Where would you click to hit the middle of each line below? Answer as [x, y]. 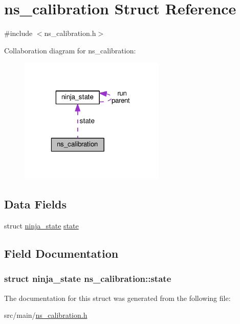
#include [18, 33]
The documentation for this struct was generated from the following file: [117, 298]
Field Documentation [61, 253]
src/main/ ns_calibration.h [46, 315]
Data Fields [36, 204]
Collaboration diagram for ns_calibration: [70, 50]
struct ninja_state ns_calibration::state [88, 279]
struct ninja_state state [41, 225]
